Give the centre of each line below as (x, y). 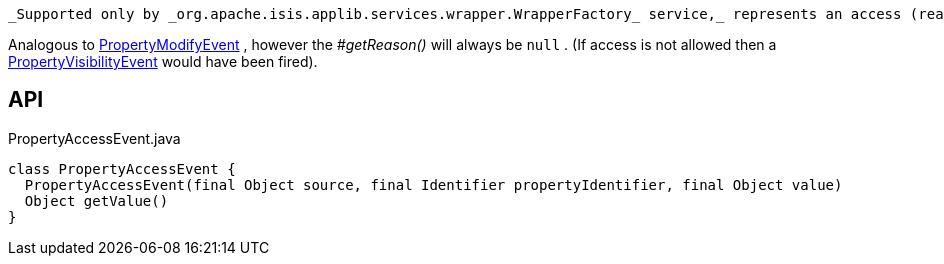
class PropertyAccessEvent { (122, 168)
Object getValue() (96, 200)
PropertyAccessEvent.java (94, 138)
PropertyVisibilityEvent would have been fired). (163, 61)
